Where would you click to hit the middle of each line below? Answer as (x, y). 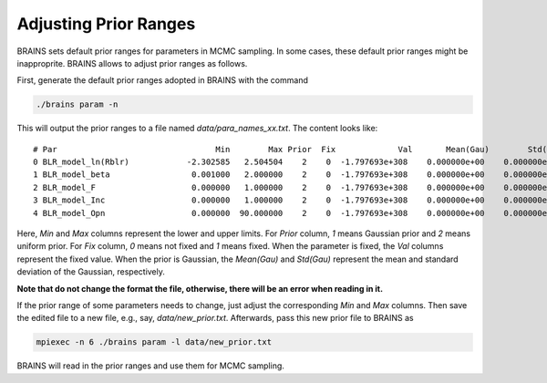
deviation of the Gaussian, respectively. (91, 272)
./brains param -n (77, 104)
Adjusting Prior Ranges (106, 24)
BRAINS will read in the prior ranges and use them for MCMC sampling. (150, 366)
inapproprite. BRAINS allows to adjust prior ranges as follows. (132, 63)
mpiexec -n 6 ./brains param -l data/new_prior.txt (154, 342)
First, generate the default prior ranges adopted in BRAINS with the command (163, 80)
